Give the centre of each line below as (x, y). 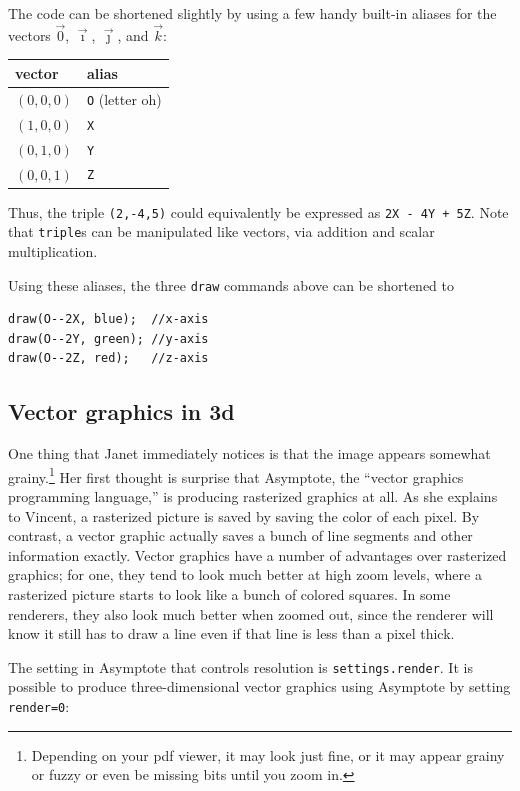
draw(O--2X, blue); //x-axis (108, 319)
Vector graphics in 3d (121, 411)
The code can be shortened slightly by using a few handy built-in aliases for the (252, 13)
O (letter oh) (124, 98)
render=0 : (39, 706)
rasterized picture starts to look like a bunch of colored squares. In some (229, 593)
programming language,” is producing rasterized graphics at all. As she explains (253, 496)
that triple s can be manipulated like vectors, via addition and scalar (221, 231)
